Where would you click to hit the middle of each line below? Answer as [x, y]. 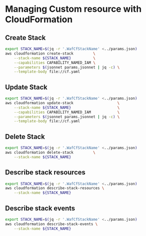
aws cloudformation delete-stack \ [50, 152]
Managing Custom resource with [73, 9]
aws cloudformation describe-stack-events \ [51, 224]
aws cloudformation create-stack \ [50, 53]
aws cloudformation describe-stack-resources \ [55, 188]
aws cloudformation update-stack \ [62, 103]
